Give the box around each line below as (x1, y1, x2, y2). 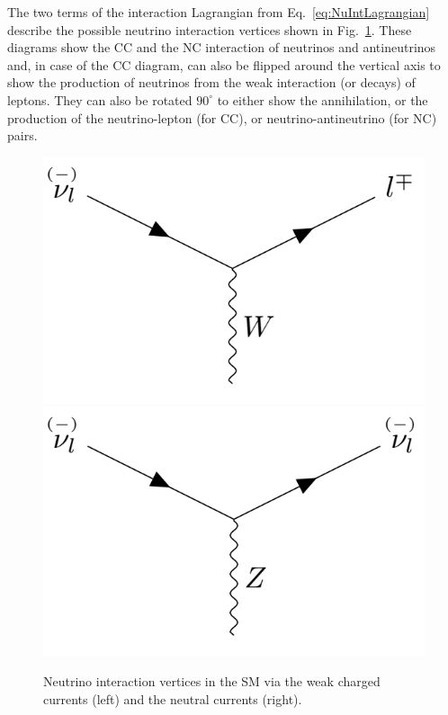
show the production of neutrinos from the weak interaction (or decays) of (7, 73, 416, 92)
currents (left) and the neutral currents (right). (43, 689, 302, 708)
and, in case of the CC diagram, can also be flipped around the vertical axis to (7, 55, 441, 74)
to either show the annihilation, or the (217, 90, 428, 109)
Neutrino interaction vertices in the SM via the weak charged (43, 672, 381, 690)
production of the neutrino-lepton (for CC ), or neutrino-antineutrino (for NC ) (7, 108, 437, 127)
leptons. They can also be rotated (7, 90, 193, 109)
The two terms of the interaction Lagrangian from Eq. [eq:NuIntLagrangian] (7, 3, 430, 21)
